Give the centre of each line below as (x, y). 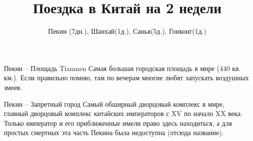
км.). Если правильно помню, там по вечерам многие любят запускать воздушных (126, 78)
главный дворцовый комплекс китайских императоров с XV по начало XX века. (123, 113)
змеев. (13, 87)
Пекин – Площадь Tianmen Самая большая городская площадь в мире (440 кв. (122, 68)
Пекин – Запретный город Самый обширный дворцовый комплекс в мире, (114, 104)
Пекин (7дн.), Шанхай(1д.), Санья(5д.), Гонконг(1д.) (127, 31)
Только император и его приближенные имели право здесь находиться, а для (118, 123)
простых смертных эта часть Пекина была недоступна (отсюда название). (114, 132)
